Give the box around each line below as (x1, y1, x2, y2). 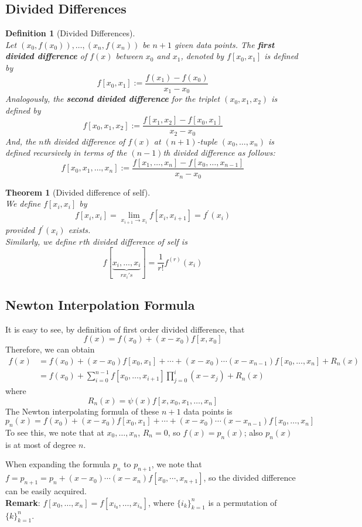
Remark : (5, 496, 40, 508)
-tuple (197, 135, 217, 147)
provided (5, 224, 35, 236)
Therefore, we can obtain (5, 343, 95, 355)
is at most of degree (5, 438, 76, 450)
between (115, 50, 143, 62)
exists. (68, 224, 91, 236)
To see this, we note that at (5, 426, 104, 439)
